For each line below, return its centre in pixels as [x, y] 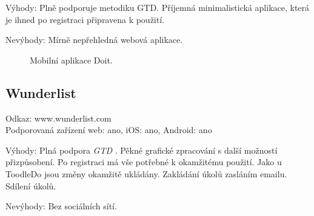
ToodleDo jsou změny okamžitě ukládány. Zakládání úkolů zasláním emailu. [146, 173]
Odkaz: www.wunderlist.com [58, 118]
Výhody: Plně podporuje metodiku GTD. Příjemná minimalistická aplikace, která [158, 7]
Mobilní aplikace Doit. [71, 60]
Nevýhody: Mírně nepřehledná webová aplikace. [94, 40]
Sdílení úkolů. [31, 185]
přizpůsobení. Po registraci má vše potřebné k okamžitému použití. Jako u [144, 162]
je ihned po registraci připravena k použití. [85, 19]
